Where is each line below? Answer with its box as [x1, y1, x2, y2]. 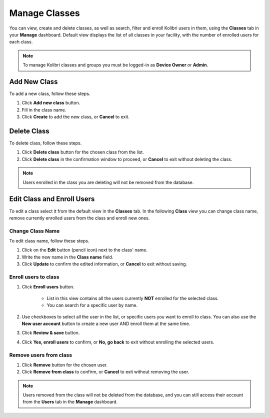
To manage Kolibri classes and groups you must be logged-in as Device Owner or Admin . [22, 62, 208, 68]
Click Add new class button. [21, 100, 80, 106]
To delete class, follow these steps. [9, 140, 82, 146]
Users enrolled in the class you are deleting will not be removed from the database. [22, 179, 194, 185]
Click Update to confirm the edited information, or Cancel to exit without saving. [21, 261, 187, 267]
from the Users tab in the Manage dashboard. [22, 399, 118, 405]
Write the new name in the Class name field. [21, 254, 113, 260]
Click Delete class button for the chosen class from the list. [21, 149, 144, 155]
